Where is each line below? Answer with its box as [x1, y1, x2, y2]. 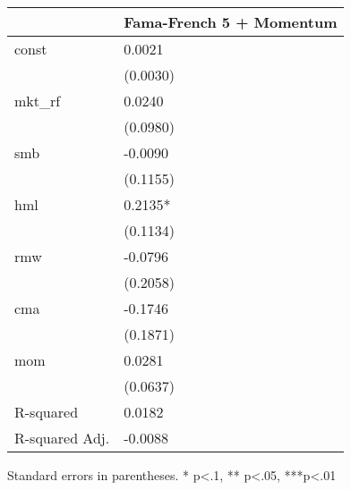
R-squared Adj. [14, 427, 110, 448]
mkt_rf [14, 90, 61, 111]
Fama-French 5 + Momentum [124, 12, 338, 32]
